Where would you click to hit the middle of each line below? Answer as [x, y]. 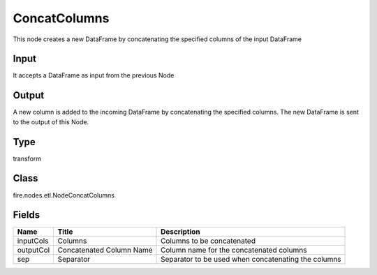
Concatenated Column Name [105, 250]
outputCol [34, 250]
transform [27, 158]
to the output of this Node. [51, 121]
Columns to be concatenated [208, 241]
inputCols [33, 241]
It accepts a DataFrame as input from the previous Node [94, 75]
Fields [27, 215]
